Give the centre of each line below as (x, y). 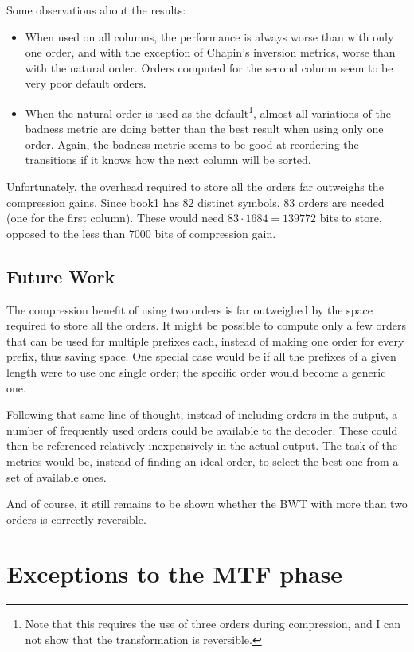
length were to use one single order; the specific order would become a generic (196, 371)
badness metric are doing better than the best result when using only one (204, 129)
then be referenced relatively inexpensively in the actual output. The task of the (202, 445)
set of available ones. (57, 476)
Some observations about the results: (96, 10)
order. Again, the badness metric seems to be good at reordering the (192, 144)
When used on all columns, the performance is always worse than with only (209, 36)
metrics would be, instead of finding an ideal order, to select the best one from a (203, 461)
